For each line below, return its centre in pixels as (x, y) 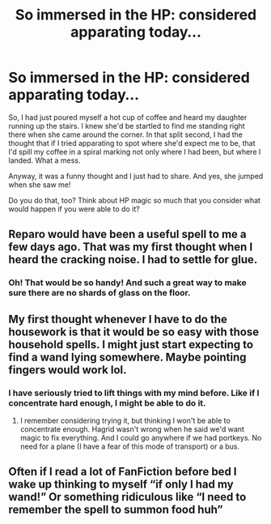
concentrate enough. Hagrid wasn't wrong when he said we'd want (132, 429)
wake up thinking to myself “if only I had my (121, 485)
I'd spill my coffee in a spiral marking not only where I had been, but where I (135, 151)
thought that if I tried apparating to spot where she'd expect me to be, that (132, 143)
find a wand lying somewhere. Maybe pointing (127, 357)
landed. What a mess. (44, 160)
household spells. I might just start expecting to (131, 345)
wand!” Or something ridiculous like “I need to (127, 497)
